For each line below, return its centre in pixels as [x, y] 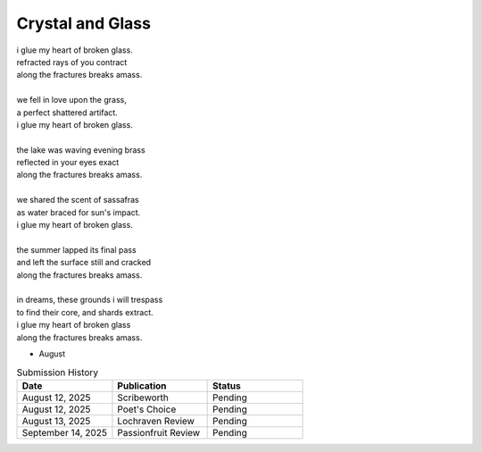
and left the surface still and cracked [84, 263]
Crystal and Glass [84, 23]
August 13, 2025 [56, 421]
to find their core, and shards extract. [85, 312]
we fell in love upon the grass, [71, 100]
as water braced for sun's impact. [79, 212]
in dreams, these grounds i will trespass [90, 300]
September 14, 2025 [64, 432]
